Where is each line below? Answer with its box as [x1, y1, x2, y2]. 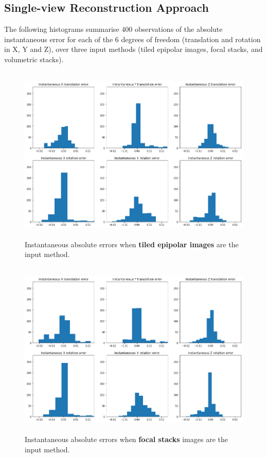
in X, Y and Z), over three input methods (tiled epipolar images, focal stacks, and [4, 44, 263, 54]
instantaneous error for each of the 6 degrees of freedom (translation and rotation [4, 33, 261, 44]
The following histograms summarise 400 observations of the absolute [4, 24, 223, 34]
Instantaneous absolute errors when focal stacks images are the [25, 434, 228, 445]
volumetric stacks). [4, 53, 64, 64]
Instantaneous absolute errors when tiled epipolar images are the [25, 239, 239, 249]
